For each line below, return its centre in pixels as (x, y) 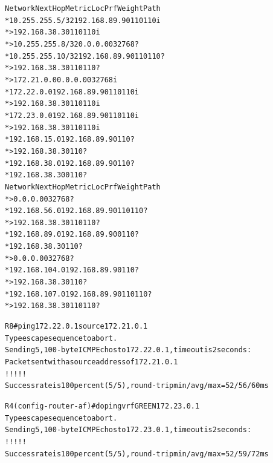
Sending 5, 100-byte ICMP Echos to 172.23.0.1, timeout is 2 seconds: (128, 430)
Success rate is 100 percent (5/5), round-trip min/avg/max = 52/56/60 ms (137, 386)
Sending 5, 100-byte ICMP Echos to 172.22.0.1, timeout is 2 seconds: (128, 350)
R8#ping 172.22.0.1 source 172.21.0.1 (76, 327)
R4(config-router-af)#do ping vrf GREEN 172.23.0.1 (102, 406)
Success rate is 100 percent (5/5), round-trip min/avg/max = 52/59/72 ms (137, 454)
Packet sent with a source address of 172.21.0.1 (92, 362)
